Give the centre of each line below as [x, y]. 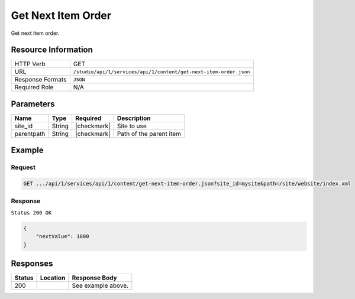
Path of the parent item [149, 134]
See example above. [100, 285]
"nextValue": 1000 [62, 237]
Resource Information [52, 50]
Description [134, 118]
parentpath [30, 134]
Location [53, 278]
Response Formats [41, 80]
